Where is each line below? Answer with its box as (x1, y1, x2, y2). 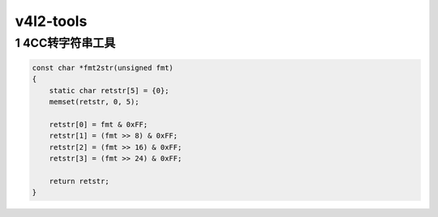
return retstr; (49, 177, 109, 185)
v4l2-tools (15, 12, 88, 30)
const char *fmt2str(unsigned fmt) (32, 63, 174, 72)
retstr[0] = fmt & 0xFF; (49, 120, 148, 129)
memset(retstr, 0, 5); (49, 97, 140, 106)
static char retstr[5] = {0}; (49, 86, 170, 95)
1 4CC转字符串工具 (15, 36, 116, 50)
